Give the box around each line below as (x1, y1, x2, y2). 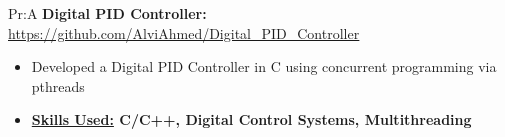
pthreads (31, 75, 85, 96)
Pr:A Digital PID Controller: (8, 3, 207, 23)
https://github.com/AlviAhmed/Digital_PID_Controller (8, 22, 360, 43)
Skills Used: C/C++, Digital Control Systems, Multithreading (31, 109, 472, 130)
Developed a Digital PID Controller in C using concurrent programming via (31, 56, 497, 77)
